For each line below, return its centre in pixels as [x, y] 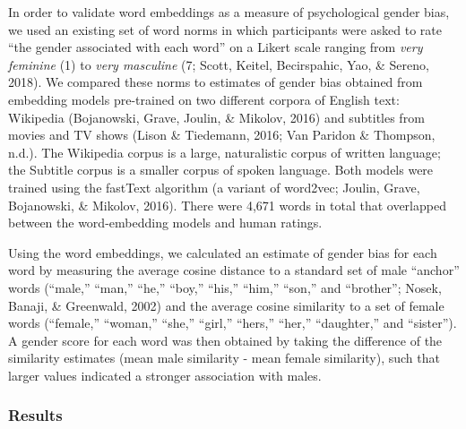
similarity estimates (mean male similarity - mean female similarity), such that [224, 358]
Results [35, 415]
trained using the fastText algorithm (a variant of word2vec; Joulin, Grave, [214, 187]
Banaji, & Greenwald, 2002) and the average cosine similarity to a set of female [226, 305]
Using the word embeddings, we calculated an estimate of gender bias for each [223, 252]
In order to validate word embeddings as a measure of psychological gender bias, [229, 12]
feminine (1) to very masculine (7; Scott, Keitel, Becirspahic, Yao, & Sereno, [219, 64]
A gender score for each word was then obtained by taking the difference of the [225, 340]
